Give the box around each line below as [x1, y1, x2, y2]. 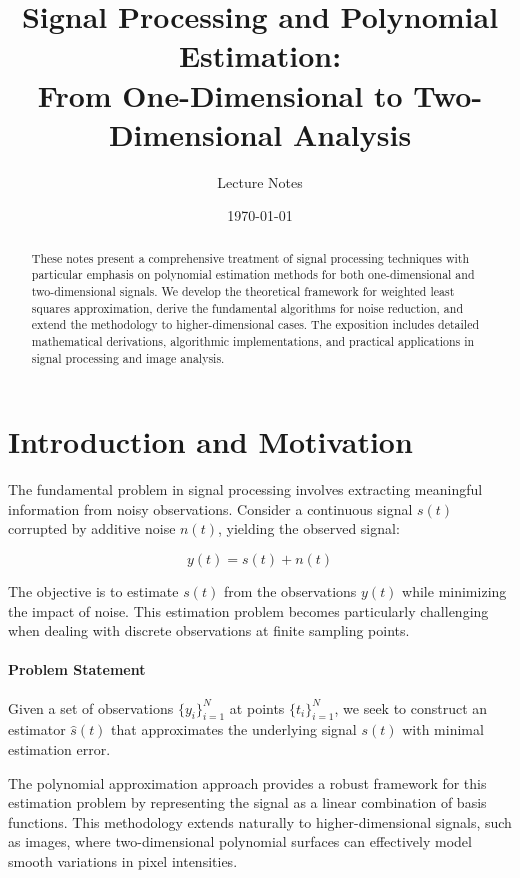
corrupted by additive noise [8, 518, 176, 539]
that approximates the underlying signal [111, 719, 357, 740]
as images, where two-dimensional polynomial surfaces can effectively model [8, 831, 472, 852]
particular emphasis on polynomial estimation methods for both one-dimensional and [31, 266, 475, 283]
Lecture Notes [217, 171, 303, 192]
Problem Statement [8, 659, 146, 680]
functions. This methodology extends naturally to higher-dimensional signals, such [8, 811, 512, 832]
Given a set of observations [8, 697, 174, 718]
